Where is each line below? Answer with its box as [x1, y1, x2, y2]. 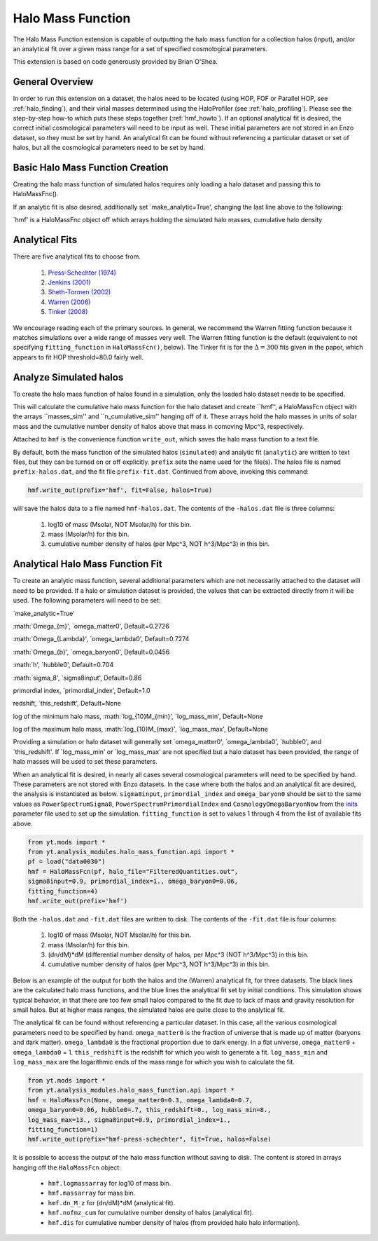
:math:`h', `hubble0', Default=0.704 [13, 661, 114, 669]
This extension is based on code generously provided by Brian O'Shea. [13, 57, 218, 66]
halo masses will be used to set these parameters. [13, 757, 157, 766]
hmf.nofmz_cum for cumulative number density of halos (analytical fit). [48, 1209, 254, 1217]
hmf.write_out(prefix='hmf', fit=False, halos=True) [27, 486, 213, 494]
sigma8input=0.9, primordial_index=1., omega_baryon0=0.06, [27, 877, 239, 886]
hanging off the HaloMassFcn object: [13, 1163, 122, 1172]
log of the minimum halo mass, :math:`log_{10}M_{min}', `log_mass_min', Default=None [13, 712, 263, 720]
